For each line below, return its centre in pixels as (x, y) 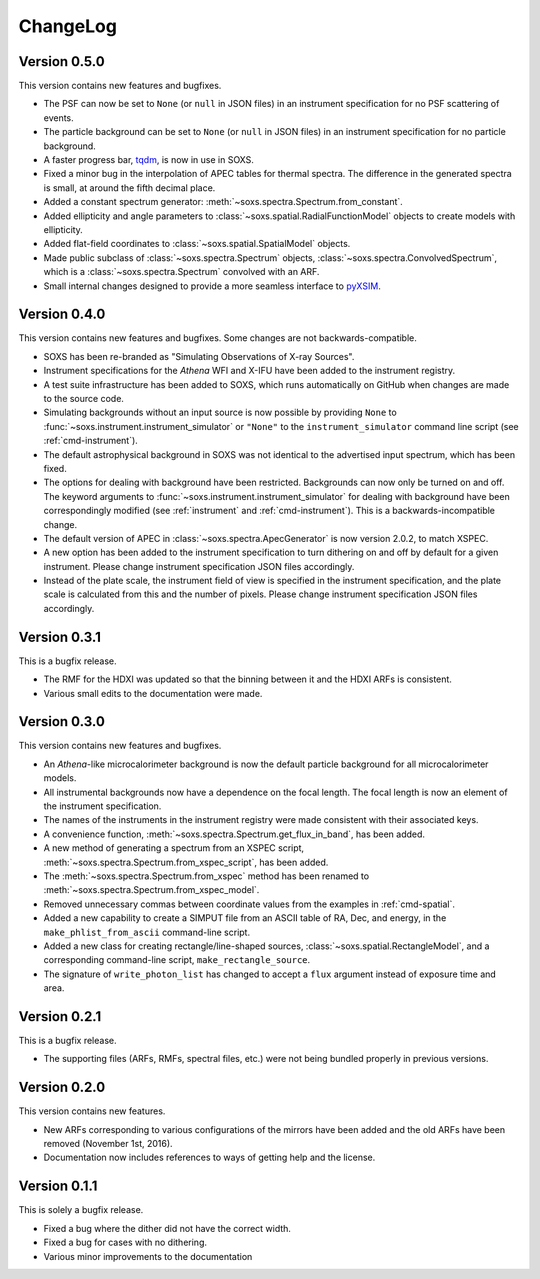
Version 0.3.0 (61, 721)
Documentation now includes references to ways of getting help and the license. (209, 1157)
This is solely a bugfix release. (81, 1210)
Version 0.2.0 (62, 1087)
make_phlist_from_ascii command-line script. (146, 932)
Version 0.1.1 (58, 1186)
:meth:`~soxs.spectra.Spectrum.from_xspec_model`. (151, 890)
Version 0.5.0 (61, 61)
